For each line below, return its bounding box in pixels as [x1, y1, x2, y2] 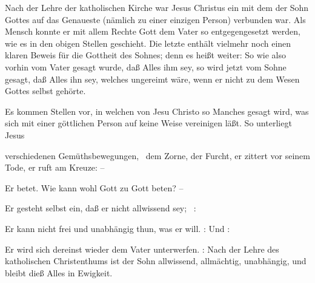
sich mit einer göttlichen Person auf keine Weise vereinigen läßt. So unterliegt [5, 117, 292, 129]
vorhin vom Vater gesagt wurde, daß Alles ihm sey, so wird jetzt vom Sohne [5, 60, 287, 73]
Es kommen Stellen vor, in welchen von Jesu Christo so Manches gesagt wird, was [5, 104, 309, 117]
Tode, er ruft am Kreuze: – [5, 161, 105, 174]
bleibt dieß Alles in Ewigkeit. [5, 266, 113, 279]
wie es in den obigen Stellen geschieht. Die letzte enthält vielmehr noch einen [5, 36, 291, 49]
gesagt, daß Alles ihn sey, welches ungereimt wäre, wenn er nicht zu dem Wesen [5, 72, 300, 85]
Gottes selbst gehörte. [5, 84, 86, 97]
